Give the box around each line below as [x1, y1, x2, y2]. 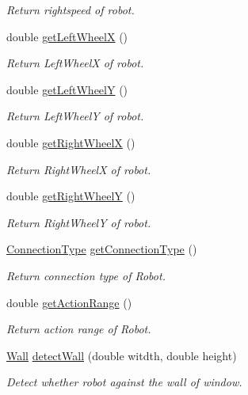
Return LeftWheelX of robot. [6, 55, 144, 71]
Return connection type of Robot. [6, 267, 166, 283]
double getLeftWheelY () [6, 81, 128, 97]
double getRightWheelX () [6, 134, 135, 150]
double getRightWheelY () [6, 188, 135, 204]
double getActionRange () [6, 294, 132, 310]
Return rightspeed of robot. [6, 2, 135, 17]
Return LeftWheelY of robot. [6, 108, 144, 124]
